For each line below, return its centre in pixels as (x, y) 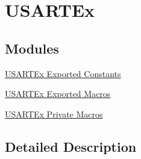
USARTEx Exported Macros (58, 94)
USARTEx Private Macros (54, 114)
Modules (32, 48)
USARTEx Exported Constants (63, 73)
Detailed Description (71, 146)
